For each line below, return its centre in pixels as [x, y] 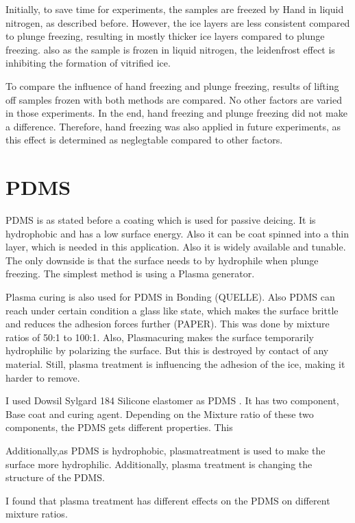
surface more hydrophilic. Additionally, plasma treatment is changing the [159, 464]
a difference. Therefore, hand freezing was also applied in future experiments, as [173, 126]
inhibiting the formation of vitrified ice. [88, 63]
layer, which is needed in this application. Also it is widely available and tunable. [176, 247]
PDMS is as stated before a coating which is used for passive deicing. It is [161, 220]
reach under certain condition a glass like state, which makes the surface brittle [172, 310]
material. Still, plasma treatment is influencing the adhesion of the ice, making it [175, 364]
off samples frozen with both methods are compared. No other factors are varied [174, 99]
